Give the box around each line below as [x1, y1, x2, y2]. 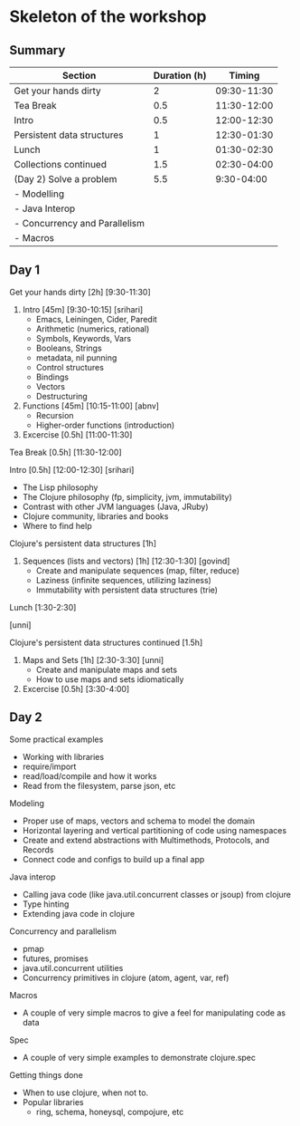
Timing [229, 70, 260, 82]
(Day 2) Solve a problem [14, 173, 117, 185]
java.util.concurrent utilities [22, 962, 124, 973]
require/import [22, 761, 77, 772]
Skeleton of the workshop [9, 6, 207, 27]
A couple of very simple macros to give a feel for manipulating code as [22, 1007, 286, 1018]
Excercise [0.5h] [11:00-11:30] [22, 428, 133, 440]
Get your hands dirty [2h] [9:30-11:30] [9, 286, 151, 297]
